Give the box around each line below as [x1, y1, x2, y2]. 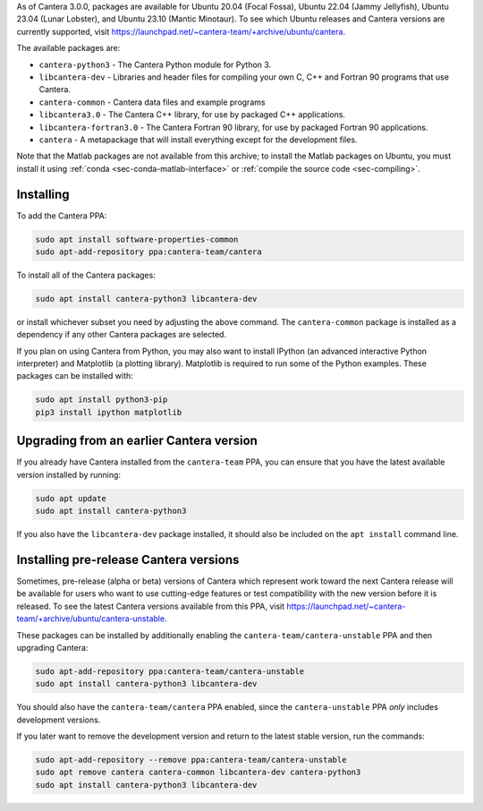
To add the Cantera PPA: [16, 210, 107, 221]
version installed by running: [16, 469, 121, 480]
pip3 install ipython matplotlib [35, 407, 182, 417]
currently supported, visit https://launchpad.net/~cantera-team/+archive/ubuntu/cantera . [16, 26, 346, 37]
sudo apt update [35, 493, 107, 503]
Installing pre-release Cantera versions [16, 551, 240, 568]
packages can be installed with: [16, 371, 133, 381]
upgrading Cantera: [16, 642, 89, 653]
